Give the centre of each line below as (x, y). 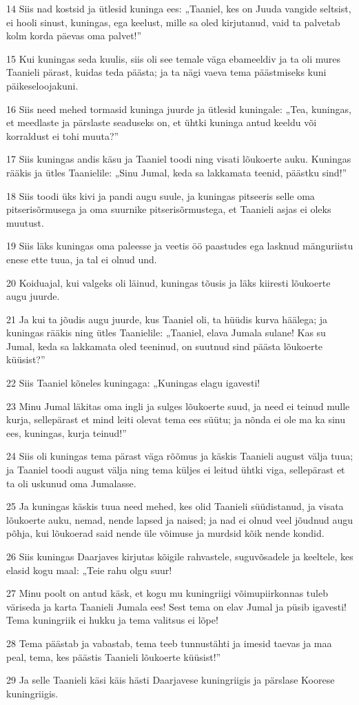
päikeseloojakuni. (42, 85)
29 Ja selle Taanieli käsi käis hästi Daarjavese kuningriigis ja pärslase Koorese (171, 680)
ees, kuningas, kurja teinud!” (66, 432)
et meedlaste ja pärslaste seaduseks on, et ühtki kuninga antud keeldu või (162, 122)
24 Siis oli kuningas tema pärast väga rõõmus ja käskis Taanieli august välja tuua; (180, 456)
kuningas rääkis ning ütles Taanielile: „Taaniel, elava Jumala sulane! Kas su (166, 333)
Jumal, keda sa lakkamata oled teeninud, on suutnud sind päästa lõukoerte (165, 346)
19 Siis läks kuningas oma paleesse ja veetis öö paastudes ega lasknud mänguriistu (180, 246)
